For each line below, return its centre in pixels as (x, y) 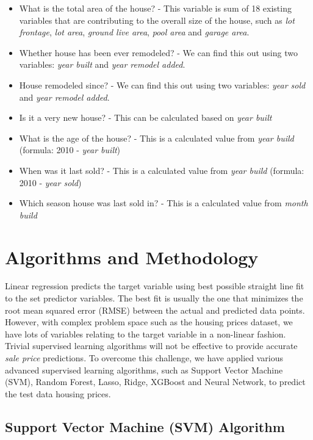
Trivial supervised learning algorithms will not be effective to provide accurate (151, 346)
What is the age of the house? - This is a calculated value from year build (156, 138)
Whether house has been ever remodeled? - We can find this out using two (158, 52)
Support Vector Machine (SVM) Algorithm (145, 426)
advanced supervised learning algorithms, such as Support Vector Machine (144, 370)
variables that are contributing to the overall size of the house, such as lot (157, 20)
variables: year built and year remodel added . (102, 64)
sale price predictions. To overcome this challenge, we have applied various (144, 358)
